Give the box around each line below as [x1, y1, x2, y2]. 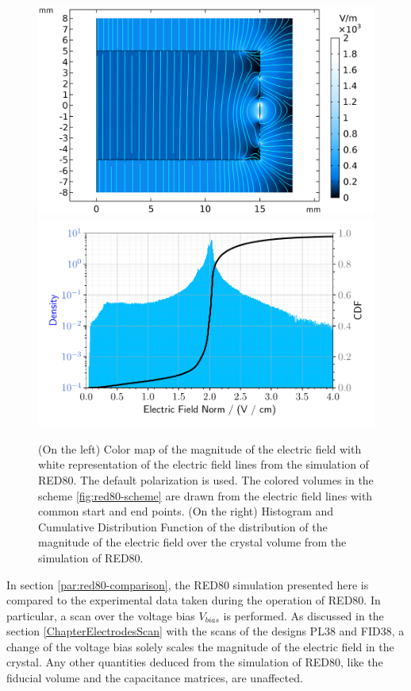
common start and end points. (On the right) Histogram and [38, 503, 334, 519]
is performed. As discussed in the [223, 607, 384, 623]
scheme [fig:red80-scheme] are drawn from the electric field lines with [38, 487, 373, 504]
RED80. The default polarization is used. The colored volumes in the [38, 471, 374, 488]
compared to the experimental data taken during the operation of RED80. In [6, 592, 381, 608]
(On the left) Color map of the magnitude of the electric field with [38, 440, 362, 457]
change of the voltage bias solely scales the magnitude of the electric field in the [6, 638, 394, 654]
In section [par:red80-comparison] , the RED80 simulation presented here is [6, 576, 369, 593]
